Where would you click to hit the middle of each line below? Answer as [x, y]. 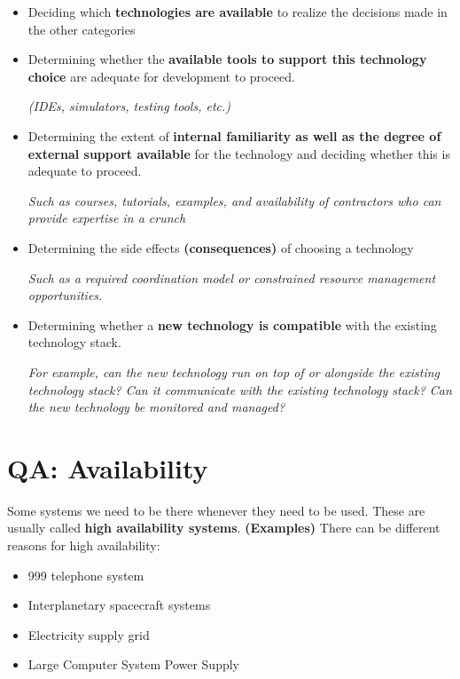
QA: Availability [108, 467]
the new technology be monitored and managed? [156, 407]
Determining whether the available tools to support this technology [227, 59]
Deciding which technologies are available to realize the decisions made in [238, 12]
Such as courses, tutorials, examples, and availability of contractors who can [234, 200]
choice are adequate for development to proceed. [161, 76]
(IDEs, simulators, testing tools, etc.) [129, 106]
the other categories [82, 29]
